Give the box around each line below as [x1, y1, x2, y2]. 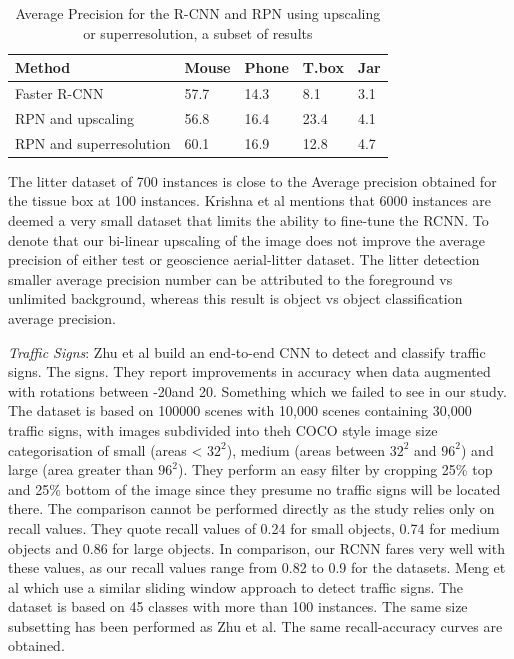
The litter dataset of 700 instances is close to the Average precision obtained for [8, 170, 497, 191]
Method [15, 57, 71, 78]
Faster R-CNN [15, 83, 104, 104]
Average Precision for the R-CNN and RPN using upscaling [15, 3, 381, 23]
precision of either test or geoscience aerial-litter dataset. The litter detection [8, 249, 480, 270]
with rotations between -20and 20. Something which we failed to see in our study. [8, 380, 507, 401]
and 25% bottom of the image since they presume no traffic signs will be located [8, 478, 501, 499]
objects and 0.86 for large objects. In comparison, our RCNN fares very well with [8, 537, 505, 558]
